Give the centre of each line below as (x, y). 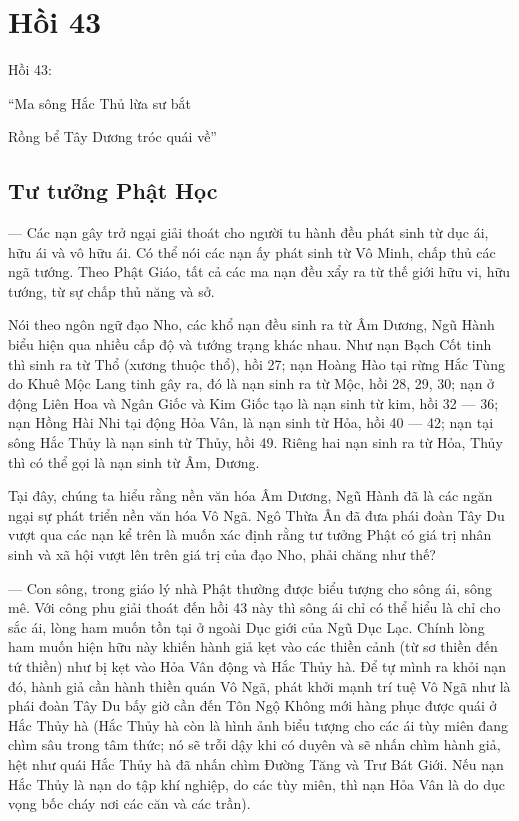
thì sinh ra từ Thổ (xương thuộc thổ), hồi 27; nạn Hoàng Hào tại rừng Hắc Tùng (256, 363)
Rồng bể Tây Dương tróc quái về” (112, 136)
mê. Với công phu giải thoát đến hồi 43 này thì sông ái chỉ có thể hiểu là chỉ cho (254, 607)
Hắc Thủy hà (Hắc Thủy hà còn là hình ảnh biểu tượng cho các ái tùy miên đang (258, 724)
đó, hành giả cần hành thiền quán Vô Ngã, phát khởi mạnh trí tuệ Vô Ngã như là (259, 685)
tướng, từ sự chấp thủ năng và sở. (111, 290)
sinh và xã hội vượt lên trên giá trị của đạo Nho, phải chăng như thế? (222, 554)
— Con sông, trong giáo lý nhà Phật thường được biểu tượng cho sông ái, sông (250, 587)
